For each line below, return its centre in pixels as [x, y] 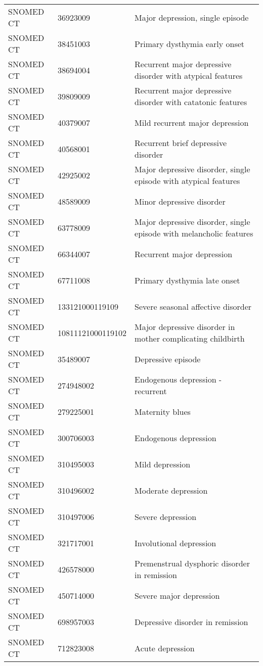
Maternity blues [163, 411]
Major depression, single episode [192, 17]
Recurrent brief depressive [181, 143]
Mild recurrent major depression [192, 122]
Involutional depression [176, 543]
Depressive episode [168, 359]
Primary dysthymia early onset [190, 43]
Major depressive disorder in [185, 327]
